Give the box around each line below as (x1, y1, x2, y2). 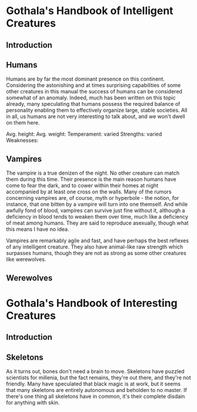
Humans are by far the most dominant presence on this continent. (6, 75, 165, 83)
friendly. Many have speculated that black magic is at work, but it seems (6, 380, 181, 387)
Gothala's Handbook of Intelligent (6, 4, 174, 18)
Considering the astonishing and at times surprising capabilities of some (6, 82, 181, 89)
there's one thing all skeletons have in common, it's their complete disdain (6, 393, 185, 400)
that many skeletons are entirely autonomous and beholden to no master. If (6, 386, 188, 393)
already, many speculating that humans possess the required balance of (6, 101, 181, 108)
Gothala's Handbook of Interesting (6, 296, 178, 310)
